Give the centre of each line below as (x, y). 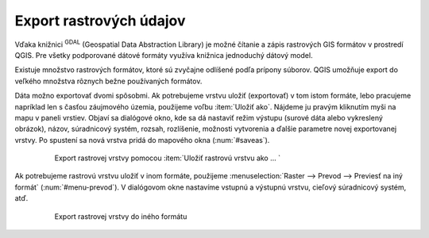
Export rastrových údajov (100, 21)
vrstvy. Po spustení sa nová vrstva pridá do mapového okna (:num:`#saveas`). (142, 140)
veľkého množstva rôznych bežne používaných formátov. (108, 81)
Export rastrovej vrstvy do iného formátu (121, 216)
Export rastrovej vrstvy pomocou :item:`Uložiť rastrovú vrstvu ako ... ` (168, 158)
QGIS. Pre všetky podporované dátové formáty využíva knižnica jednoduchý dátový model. (164, 55)
